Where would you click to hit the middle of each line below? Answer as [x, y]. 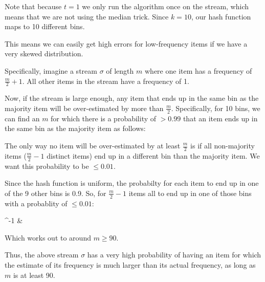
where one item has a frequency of [198, 70]
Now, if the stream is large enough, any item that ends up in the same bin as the [132, 98]
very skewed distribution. [44, 53]
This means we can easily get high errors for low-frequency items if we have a [126, 43]
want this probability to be [47, 166]
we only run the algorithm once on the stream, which [165, 6]
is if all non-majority [223, 145]
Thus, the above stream [42, 255]
